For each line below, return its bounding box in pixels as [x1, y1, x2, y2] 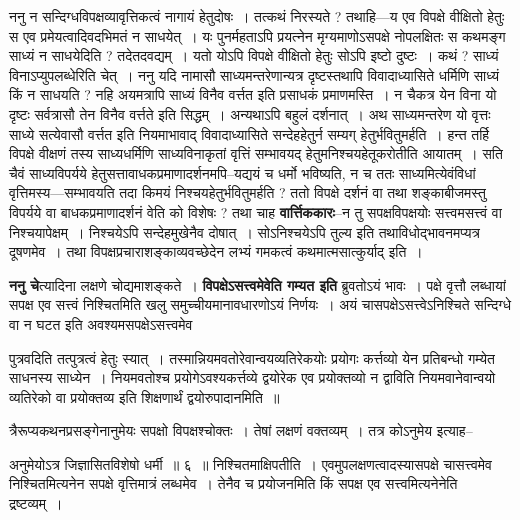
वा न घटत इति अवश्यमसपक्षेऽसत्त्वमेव [9, 313, 193, 334]
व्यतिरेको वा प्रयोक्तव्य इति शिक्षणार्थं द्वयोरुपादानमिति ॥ [9, 386, 280, 407]
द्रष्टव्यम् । [9, 493, 63, 514]
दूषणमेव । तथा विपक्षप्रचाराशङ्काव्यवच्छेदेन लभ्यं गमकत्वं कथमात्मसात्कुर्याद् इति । [9, 241, 423, 262]
